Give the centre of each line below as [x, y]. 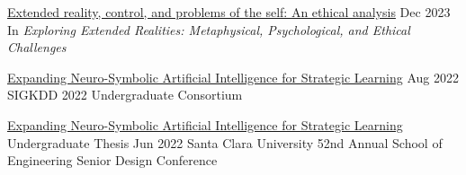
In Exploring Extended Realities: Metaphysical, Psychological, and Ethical [209, 29]
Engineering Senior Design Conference [112, 160]
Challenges [37, 47]
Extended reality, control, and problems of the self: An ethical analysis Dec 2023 [229, 12]
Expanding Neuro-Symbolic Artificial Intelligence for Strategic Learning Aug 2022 [233, 77]
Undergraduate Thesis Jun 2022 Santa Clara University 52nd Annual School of [225, 142]
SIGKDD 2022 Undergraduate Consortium [125, 95]
